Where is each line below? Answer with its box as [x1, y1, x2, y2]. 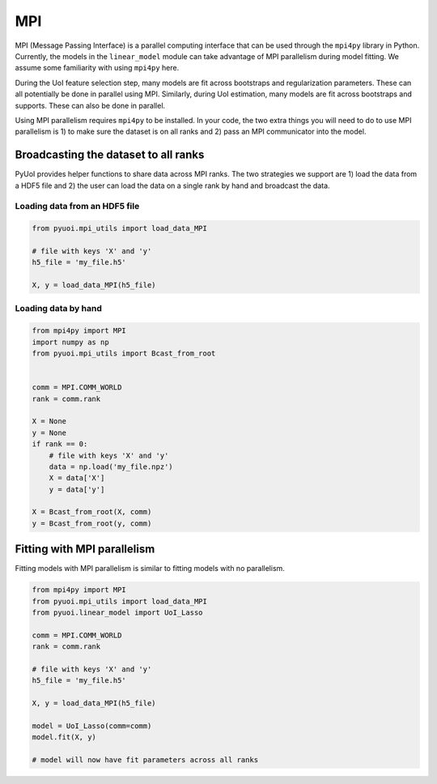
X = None [32, 417, 67, 426]
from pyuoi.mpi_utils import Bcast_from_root [32, 349, 216, 358]
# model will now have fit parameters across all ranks [32, 756, 259, 765]
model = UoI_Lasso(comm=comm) [32, 722, 152, 731]
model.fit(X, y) [32, 733, 97, 742]
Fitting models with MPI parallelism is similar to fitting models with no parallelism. [15, 564, 285, 573]
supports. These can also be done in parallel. [15, 100, 166, 110]
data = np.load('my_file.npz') [49, 462, 173, 471]
